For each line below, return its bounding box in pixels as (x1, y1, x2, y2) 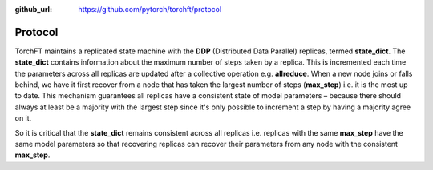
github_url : (14, 5, 52, 14)
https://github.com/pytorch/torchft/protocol (78, 5, 222, 14)
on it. (14, 113, 32, 123)
